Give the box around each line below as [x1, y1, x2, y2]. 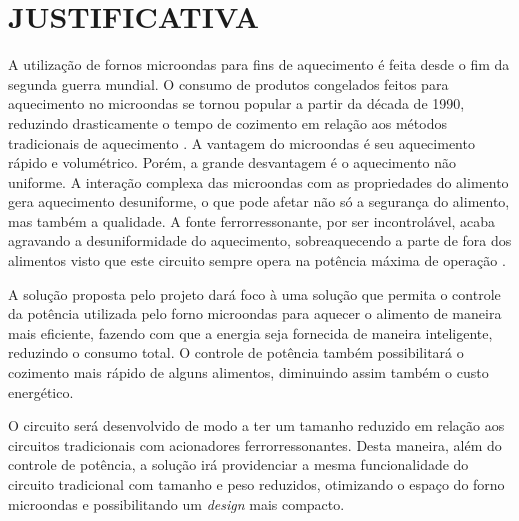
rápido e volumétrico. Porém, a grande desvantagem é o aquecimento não [8, 152, 456, 173]
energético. [8, 381, 74, 402]
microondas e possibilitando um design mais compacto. [8, 493, 345, 514]
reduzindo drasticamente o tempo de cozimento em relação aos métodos [8, 112, 447, 133]
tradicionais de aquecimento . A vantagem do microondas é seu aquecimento [8, 132, 475, 153]
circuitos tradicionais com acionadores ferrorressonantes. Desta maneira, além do [8, 434, 502, 455]
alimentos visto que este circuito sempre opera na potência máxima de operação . [8, 250, 506, 271]
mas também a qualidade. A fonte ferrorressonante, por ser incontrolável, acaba [8, 210, 496, 231]
